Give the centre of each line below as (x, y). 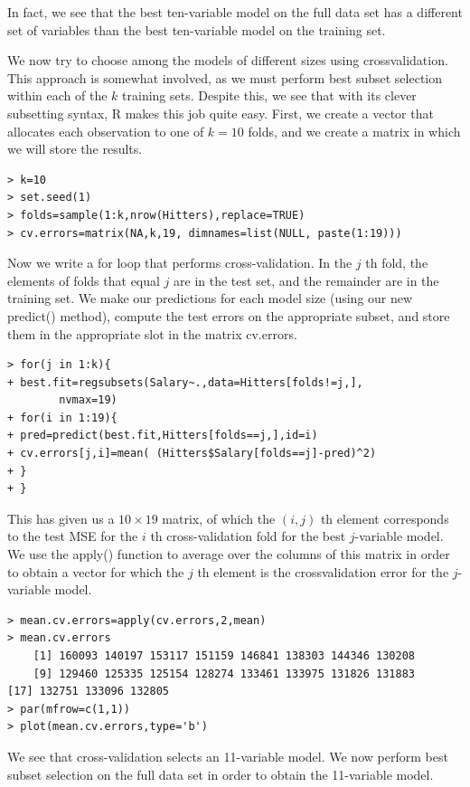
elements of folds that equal (84, 280)
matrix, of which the (219, 518)
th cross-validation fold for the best (248, 536)
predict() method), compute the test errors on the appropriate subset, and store (229, 315)
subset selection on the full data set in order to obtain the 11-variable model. (221, 774)
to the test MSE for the (73, 536)
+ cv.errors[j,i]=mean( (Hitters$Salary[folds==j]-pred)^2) (192, 454)
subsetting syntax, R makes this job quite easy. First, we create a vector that (221, 113)
